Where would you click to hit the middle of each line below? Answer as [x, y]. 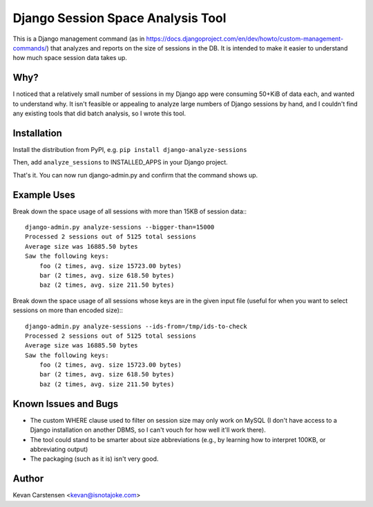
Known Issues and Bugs [66, 404]
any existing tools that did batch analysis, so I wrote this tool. [99, 113]
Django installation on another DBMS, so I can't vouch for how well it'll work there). [148, 430]
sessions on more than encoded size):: [68, 310]
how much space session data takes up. [70, 58]
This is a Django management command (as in [79, 39]
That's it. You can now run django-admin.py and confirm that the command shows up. [135, 175]
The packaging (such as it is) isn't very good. [94, 459]
